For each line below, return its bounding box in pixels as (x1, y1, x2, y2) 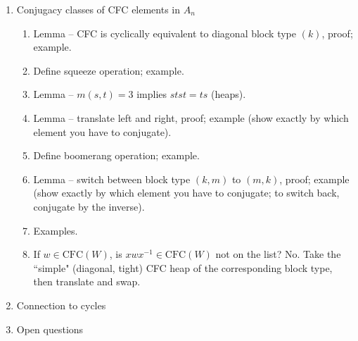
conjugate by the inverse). (33, 199, 145, 213)
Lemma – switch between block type (33, 171, 191, 186)
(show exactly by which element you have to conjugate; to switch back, (33, 185, 340, 200)
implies (136, 87, 167, 101)
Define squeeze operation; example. (33, 63, 184, 77)
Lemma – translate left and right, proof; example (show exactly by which (33, 110, 349, 125)
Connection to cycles (16, 297, 106, 312)
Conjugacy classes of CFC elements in (16, 2, 181, 16)
